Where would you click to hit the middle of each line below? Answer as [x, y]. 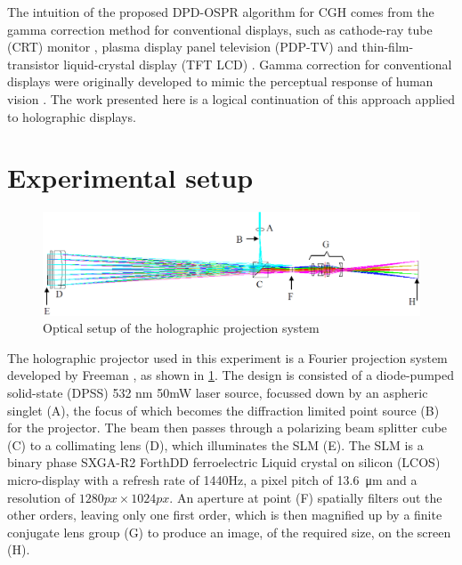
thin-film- [388, 47]
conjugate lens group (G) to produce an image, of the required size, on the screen [229, 532]
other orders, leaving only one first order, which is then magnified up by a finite [225, 515]
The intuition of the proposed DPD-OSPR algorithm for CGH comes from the [221, 12]
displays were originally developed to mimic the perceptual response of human [220, 81]
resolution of [41, 497]
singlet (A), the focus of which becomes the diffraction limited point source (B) [223, 410]
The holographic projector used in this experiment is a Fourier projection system [227, 357]
